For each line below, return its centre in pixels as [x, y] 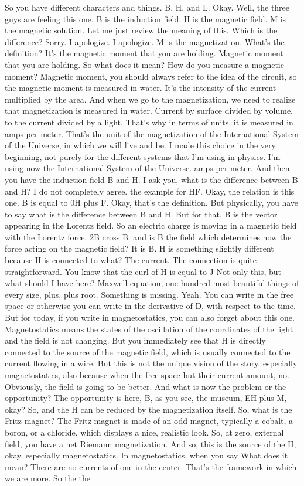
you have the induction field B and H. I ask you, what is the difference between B [151, 179]
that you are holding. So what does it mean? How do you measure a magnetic [144, 64]
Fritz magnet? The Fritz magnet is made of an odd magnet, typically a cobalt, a [149, 421]
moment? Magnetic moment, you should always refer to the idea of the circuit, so [151, 76]
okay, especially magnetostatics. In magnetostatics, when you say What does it [146, 455]
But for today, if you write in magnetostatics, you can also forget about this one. [150, 317]
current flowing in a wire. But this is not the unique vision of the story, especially [151, 363]
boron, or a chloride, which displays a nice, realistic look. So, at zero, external [144, 432]
